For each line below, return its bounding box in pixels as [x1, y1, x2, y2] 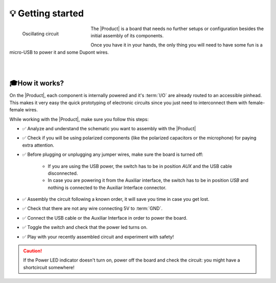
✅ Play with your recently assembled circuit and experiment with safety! [22, 233, 174, 240]
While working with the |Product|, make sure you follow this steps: [9, 116, 149, 122]
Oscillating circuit [22, 31, 59, 37]
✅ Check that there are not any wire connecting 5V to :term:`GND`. [22, 205, 163, 211]
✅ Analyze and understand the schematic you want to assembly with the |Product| [22, 125, 196, 131]
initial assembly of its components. [90, 32, 164, 38]
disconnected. [48, 170, 78, 176]
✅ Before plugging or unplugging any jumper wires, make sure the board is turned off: [22, 151, 203, 158]
